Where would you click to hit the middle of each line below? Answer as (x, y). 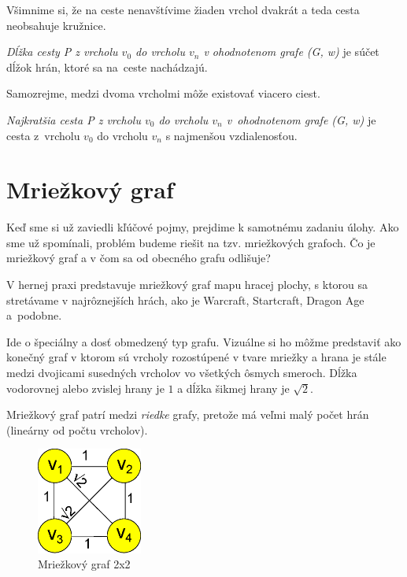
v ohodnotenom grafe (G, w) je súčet (291, 52)
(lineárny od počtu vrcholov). (77, 429)
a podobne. (34, 315)
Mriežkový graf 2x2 (84, 564)
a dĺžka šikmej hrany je (233, 388)
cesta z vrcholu (43, 135)
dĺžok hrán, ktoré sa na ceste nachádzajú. (107, 67)
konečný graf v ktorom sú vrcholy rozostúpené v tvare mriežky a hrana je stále (196, 357)
